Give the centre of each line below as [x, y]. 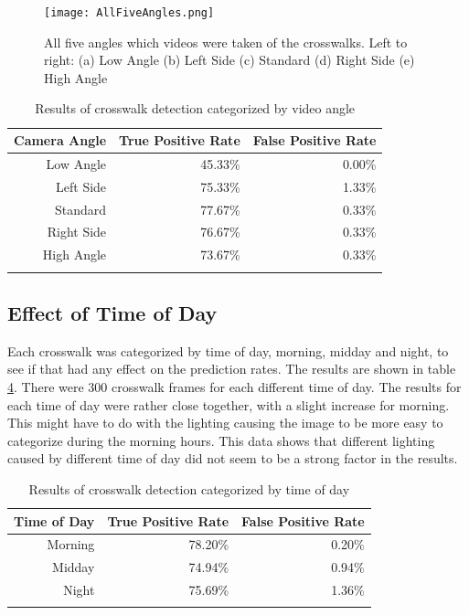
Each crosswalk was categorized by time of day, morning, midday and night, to [228, 350]
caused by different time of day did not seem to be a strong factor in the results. [233, 458]
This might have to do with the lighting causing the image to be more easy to [225, 423]
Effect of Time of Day [112, 312]
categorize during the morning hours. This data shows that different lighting [221, 440]
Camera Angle [60, 140]
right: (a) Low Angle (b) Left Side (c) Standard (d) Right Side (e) [229, 60]
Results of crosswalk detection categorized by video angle [195, 108]
